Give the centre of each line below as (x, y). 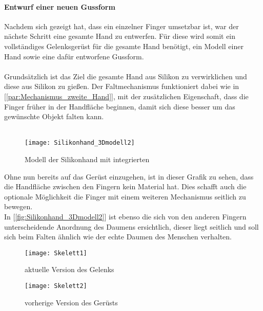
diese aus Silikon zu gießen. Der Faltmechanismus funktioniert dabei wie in (122, 86)
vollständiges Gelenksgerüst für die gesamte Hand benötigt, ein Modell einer (124, 46)
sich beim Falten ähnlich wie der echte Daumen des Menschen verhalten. (118, 237)
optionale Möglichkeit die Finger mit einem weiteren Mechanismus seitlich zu (125, 196)
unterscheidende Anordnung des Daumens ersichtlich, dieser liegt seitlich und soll (131, 226)
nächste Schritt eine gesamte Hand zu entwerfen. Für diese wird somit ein (120, 36)
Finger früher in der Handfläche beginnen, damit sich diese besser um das (120, 106)
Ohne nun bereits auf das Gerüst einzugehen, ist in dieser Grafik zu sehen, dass (129, 176)
